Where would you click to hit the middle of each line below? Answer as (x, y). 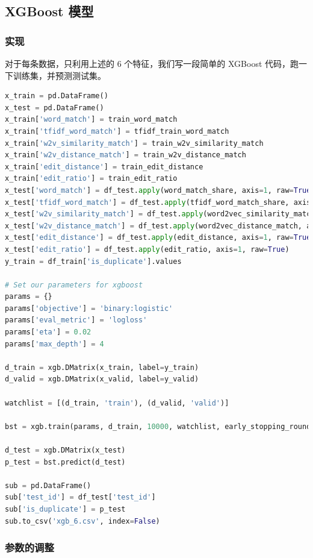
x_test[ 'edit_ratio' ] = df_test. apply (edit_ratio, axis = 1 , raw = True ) (147, 249)
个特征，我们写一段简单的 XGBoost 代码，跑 (212, 63)
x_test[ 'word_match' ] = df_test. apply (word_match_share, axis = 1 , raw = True (158, 190)
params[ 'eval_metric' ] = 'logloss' (76, 320)
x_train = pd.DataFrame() (57, 96)
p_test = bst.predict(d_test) (65, 462)
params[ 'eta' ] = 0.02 (48, 332)
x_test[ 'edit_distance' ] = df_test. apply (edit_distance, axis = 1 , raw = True (158, 238)
